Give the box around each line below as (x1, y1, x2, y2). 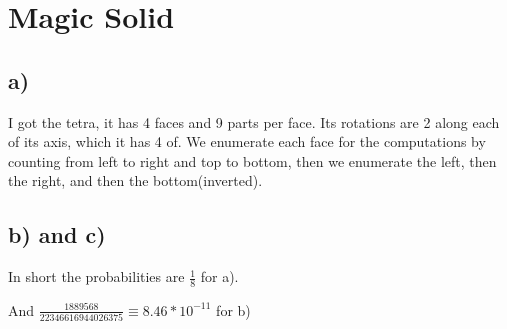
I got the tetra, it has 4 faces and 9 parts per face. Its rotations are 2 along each (8, 111, 500, 132)
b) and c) (8, 219, 106, 250)
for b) (216, 299, 251, 320)
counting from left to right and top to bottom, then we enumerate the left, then (8, 150, 497, 171)
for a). (200, 266, 239, 287)
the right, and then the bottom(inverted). (8, 170, 263, 191)
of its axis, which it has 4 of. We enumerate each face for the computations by (8, 131, 486, 152)
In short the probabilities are (8, 266, 185, 287)
